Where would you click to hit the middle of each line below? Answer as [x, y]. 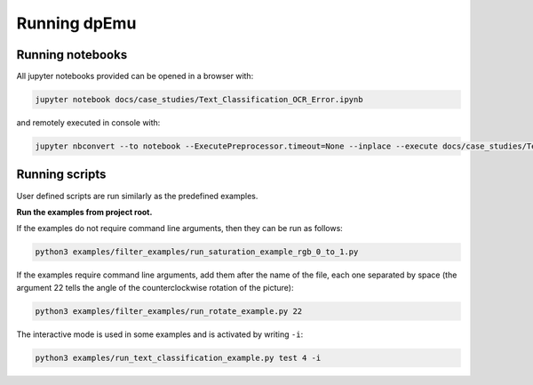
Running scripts [61, 175]
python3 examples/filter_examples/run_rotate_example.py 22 [169, 311]
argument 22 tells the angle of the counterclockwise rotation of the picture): [155, 287]
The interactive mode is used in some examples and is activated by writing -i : [160, 334]
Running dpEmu [76, 23]
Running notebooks [72, 55]
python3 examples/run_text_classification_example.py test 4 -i [178, 357]
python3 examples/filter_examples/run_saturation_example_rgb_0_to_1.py [197, 252]
